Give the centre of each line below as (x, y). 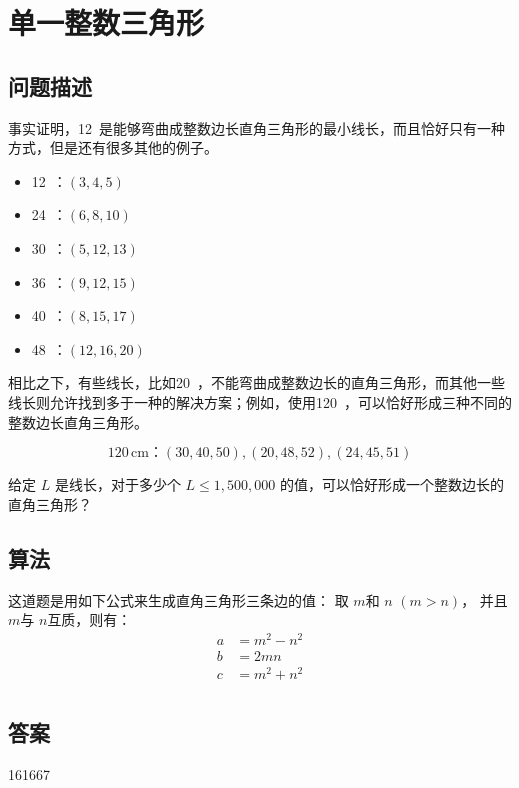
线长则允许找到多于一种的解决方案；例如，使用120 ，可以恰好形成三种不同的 (260, 401)
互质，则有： (89, 619)
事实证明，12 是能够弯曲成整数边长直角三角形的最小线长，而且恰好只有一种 (256, 127)
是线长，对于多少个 (117, 484)
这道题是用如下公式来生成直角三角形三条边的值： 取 (178, 599)
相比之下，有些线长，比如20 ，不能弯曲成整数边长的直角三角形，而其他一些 (256, 382)
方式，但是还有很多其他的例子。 (113, 147)
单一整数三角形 (106, 22)
